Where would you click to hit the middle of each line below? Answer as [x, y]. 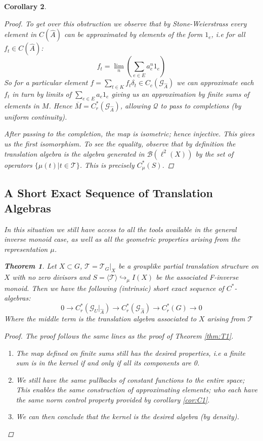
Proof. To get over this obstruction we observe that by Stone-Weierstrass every [125, 23]
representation [26, 249]
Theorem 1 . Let [30, 266]
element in [20, 34]
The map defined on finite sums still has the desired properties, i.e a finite [131, 353]
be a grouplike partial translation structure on [189, 266]
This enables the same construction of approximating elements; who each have [137, 390]
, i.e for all [228, 34]
